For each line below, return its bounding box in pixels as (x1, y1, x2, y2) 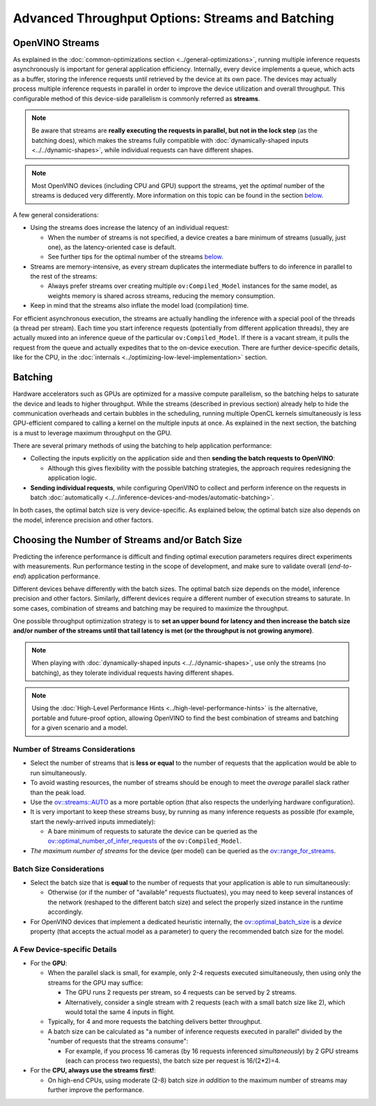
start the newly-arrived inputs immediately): (30, 817, 156, 825)
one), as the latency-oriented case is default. (47, 242, 177, 251)
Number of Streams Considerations (13, 744, 136, 754)
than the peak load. (30, 788, 86, 797)
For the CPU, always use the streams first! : (30, 1066, 156, 1075)
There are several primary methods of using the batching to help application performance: (13, 442, 272, 450)
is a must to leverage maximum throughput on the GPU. (13, 428, 172, 437)
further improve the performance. (47, 1086, 144, 1094)
